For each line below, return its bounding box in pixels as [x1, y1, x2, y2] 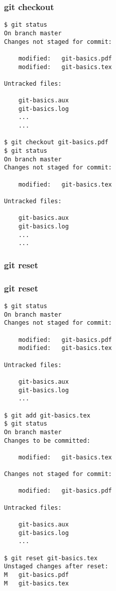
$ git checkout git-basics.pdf [4, 139, 108, 146]
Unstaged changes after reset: [4, 563, 108, 570]
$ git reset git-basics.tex [4, 554, 98, 562]
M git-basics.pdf [4, 571, 69, 578]
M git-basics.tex [4, 579, 69, 587]
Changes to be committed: [4, 437, 90, 444]
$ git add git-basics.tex [4, 411, 90, 419]
